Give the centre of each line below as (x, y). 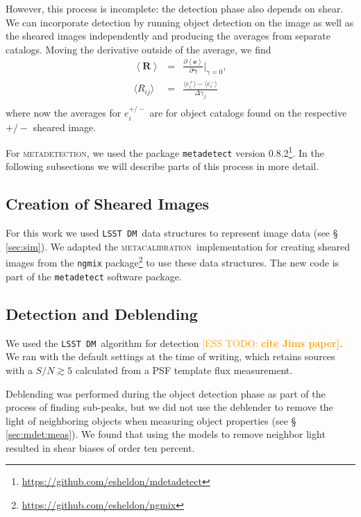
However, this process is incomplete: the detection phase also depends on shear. (175, 8)
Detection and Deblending (102, 313)
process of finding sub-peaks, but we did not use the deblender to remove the (169, 407)
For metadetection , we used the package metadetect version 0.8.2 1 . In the (165, 152)
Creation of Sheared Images (108, 204)
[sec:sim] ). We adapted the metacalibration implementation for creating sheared (178, 246)
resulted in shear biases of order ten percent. (100, 447)
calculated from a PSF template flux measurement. (184, 370)
